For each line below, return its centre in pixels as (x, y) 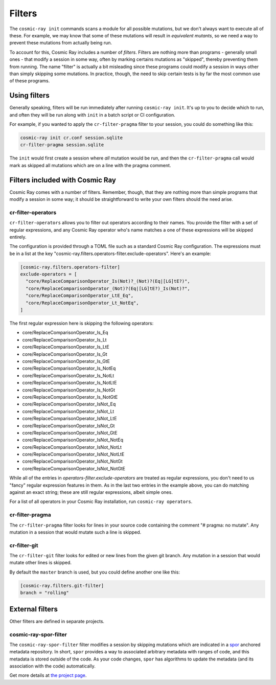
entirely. (18, 237)
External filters (34, 609)
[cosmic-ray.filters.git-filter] (62, 586)
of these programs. (30, 81)
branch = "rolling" (44, 593)
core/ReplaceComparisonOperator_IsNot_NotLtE (73, 454)
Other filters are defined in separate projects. (57, 621)
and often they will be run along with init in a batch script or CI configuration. (93, 115)
